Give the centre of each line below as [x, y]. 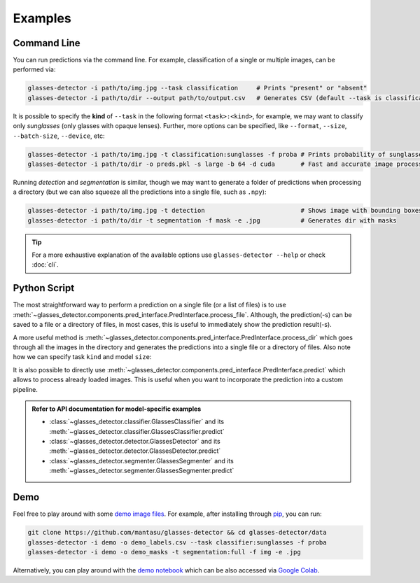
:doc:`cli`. [45, 265]
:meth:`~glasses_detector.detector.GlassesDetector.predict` [135, 451]
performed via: [34, 69]
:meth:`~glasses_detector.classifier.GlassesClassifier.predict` [137, 431]
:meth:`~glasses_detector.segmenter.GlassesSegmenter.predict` [142, 471]
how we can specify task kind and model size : [82, 357]
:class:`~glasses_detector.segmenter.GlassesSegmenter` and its [141, 461]
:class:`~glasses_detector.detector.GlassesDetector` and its [135, 442]
